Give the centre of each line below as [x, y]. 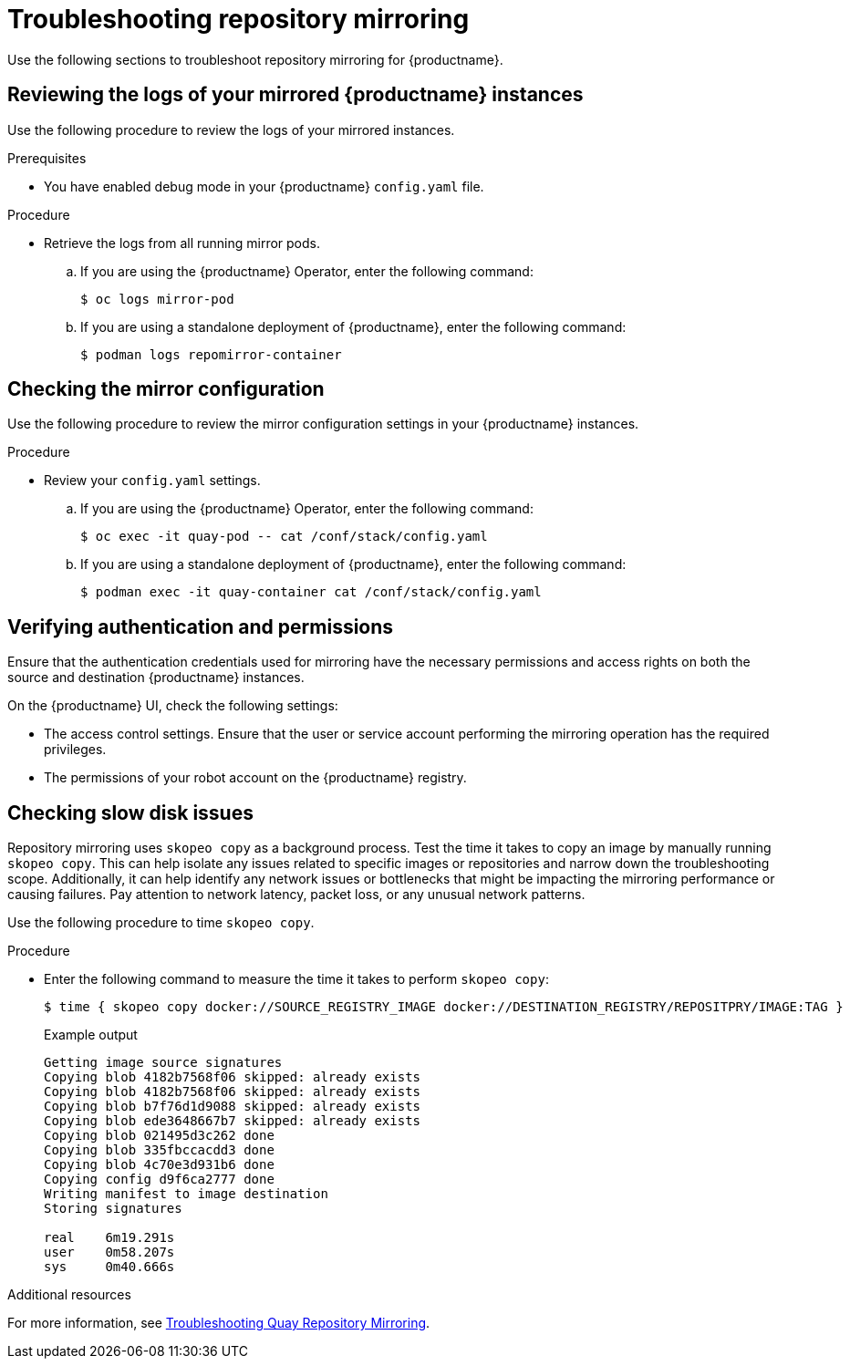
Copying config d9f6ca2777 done [159, 1180]
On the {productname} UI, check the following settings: [173, 706]
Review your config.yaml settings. [152, 481]
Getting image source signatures [163, 1063]
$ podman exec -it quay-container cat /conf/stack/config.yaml [311, 592]
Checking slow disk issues [130, 812]
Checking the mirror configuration [166, 389]
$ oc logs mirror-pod [157, 299]
